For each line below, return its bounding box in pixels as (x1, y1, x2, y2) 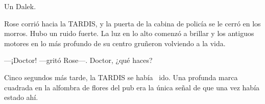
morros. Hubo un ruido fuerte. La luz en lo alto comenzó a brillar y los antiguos (4, 28, 254, 39)
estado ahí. (4, 92, 38, 102)
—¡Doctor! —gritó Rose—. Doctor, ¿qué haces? (4, 55, 153, 65)
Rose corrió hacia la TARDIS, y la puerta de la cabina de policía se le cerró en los (4, 18, 261, 28)
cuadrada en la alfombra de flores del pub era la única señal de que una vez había (4, 82, 260, 92)
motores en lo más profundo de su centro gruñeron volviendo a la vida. (4, 38, 226, 48)
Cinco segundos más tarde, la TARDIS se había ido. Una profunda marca (4, 72, 238, 82)
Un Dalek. (4, 1, 36, 11)
